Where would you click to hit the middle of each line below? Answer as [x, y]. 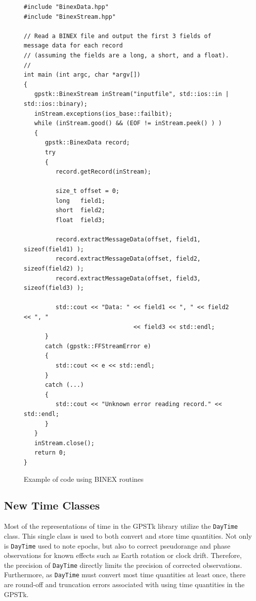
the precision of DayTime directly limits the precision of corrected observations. [123, 565]
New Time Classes [52, 505]
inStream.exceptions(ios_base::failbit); [103, 114]
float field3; [80, 220]
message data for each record [73, 46]
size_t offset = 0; [87, 191]
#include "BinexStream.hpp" [70, 17]
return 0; [50, 453]
